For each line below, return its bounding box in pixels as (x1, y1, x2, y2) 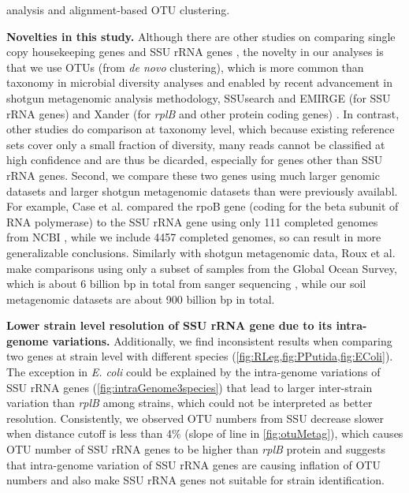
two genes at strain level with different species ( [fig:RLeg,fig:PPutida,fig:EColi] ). (6, 348, 393, 364)
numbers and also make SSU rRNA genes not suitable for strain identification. (6, 472, 385, 488)
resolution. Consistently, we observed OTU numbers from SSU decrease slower (6, 409, 385, 426)
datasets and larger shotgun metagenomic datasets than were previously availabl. (6, 182, 398, 199)
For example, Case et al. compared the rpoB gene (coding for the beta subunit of (6, 198, 399, 215)
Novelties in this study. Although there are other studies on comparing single (6, 28, 396, 44)
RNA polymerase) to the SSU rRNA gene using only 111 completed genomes (6, 213, 378, 230)
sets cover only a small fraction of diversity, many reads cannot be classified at (6, 136, 385, 152)
